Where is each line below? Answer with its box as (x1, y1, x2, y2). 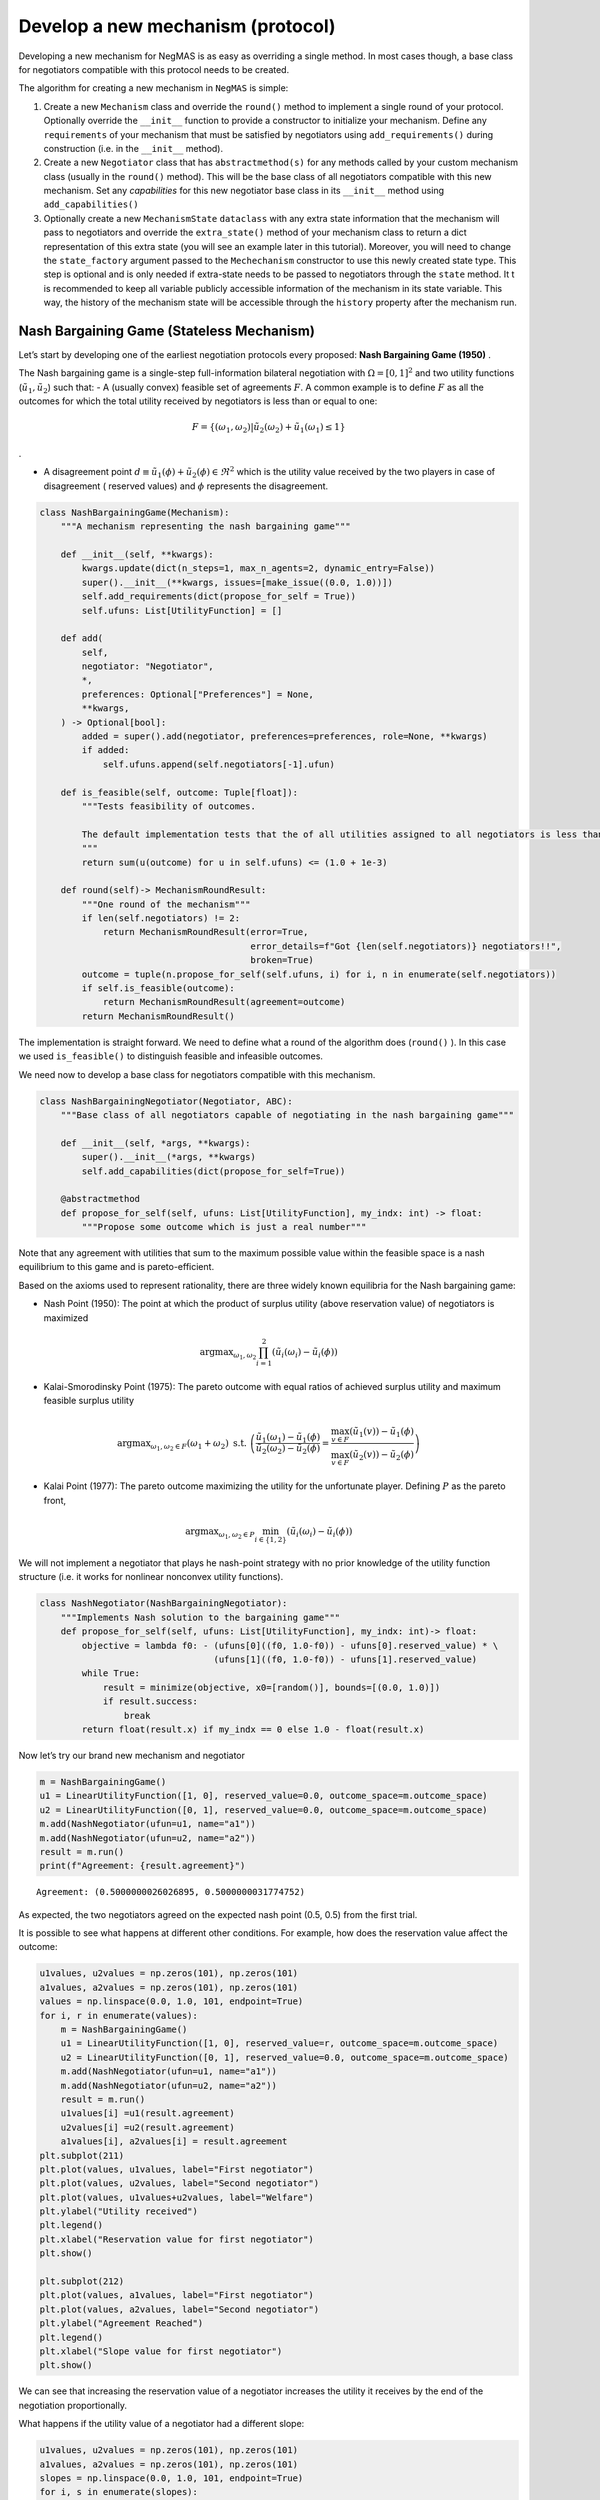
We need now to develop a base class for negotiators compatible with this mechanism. (18, 1068, 376, 1080)
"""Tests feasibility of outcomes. (81, 800, 257, 812)
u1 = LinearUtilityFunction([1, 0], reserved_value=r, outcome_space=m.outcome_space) (60, 2038, 499, 2049)
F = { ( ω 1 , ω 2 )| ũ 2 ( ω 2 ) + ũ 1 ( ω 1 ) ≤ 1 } (191, 421, 346, 435)
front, (43, 1494, 67, 1506)
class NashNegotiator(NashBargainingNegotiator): (39, 1598, 288, 1609)
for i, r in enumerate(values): (39, 2010, 199, 2021)
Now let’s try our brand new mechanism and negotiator (18, 1749, 245, 1761)
